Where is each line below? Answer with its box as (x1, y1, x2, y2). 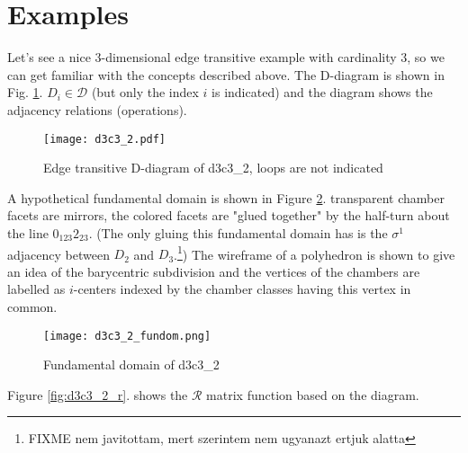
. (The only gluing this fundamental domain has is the (88, 223, 388, 242)
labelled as (7, 280, 66, 298)
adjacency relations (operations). (7, 100, 187, 119)
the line (7, 223, 49, 242)
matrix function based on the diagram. (206, 385, 419, 404)
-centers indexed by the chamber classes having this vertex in (73, 280, 411, 298)
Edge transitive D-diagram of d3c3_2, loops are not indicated (43, 158, 383, 177)
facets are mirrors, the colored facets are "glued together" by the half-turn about (7, 206, 450, 225)
